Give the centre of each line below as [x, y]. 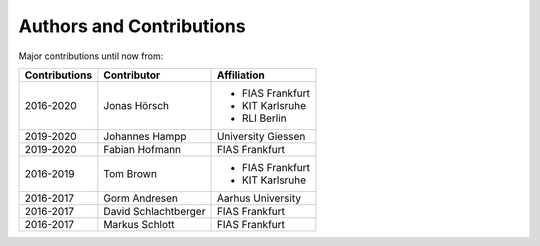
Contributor [132, 75]
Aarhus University [259, 198]
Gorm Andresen [141, 198]
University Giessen [261, 136]
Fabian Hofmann [142, 149]
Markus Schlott [139, 224]
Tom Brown [130, 173]
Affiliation [240, 75]
